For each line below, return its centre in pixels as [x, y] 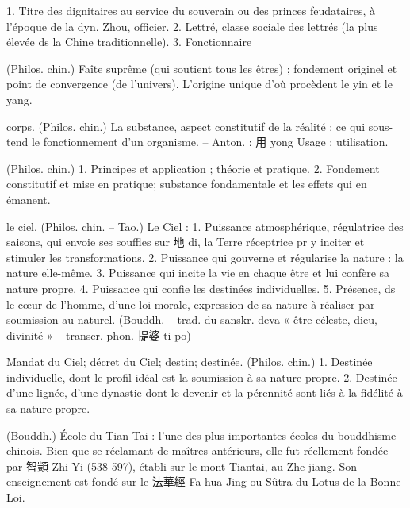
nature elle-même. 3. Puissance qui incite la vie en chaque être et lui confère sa [198, 273]
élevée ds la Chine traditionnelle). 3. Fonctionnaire [129, 42]
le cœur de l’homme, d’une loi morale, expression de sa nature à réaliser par [191, 304]
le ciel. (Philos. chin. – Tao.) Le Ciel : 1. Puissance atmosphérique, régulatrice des [205, 226]
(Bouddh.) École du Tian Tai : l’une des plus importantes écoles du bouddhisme [201, 435]
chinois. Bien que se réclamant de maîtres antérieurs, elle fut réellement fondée [197, 450]
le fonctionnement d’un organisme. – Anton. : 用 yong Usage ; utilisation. [210, 142]
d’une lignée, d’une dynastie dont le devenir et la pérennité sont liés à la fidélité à [205, 393]
